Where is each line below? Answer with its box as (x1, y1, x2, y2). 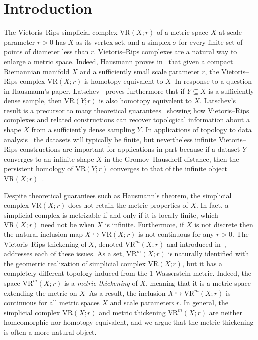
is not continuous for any (138, 229, 214, 239)
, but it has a (182, 258, 223, 268)
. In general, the (179, 297, 228, 308)
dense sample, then (4, 95, 62, 106)
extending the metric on (4, 287, 77, 298)
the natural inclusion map (4, 229, 83, 239)
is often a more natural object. (4, 326, 97, 337)
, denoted (94, 238, 123, 249)
